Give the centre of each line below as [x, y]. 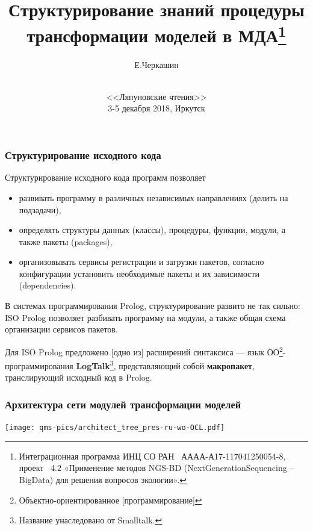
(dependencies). [48, 285]
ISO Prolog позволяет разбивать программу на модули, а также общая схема [145, 317]
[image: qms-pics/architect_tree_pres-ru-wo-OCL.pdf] [115, 428]
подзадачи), [40, 209]
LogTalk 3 [95, 365]
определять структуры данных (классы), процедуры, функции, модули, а [152, 230]
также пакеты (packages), [66, 241]
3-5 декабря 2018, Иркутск [156, 108]
